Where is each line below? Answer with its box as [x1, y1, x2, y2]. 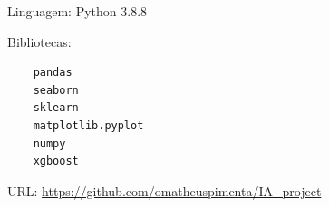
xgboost [33, 155, 79, 168]
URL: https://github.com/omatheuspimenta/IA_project [7, 181, 322, 200]
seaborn [33, 83, 79, 97]
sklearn [33, 101, 79, 115]
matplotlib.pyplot [33, 118, 144, 132]
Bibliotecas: [7, 32, 72, 51]
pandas [33, 66, 73, 80]
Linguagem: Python [7, 2, 117, 20]
